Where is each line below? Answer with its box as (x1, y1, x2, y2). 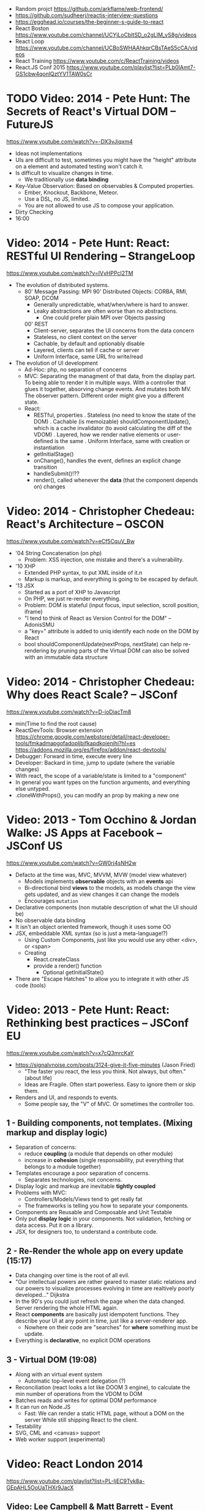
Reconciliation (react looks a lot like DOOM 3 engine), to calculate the (15, 1384, 191, 1391)
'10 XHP (15, 562, 35, 570)
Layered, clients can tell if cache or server (33, 346, 140, 354)
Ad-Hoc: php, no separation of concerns (24, 365, 127, 373)
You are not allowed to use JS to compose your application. (24, 201, 174, 209)
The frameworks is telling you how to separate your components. (24, 1202, 189, 1209)
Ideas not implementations (15, 149, 83, 157)
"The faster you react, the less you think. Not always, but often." (24, 1067, 186, 1075)
